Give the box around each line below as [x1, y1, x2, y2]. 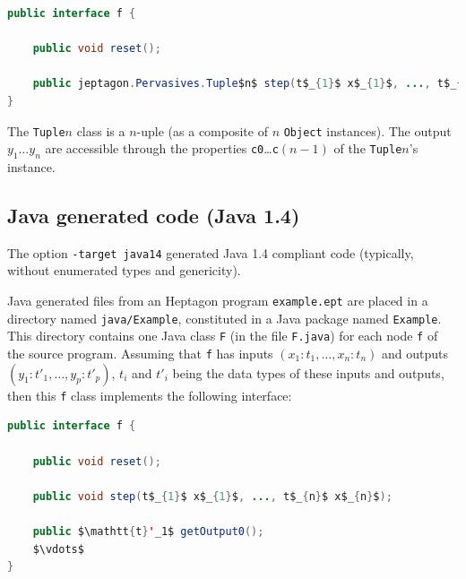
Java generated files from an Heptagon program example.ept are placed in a [7, 291, 428, 310]
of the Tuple [333, 139, 402, 158]
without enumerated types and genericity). [7, 261, 241, 280]
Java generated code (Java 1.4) [7, 202, 300, 229]
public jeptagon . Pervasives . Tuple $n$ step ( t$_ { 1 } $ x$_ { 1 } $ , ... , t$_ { [32, 77, 463, 91]
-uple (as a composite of [136, 121, 268, 140]
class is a [76, 121, 125, 140]
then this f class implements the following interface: [7, 385, 292, 404]
